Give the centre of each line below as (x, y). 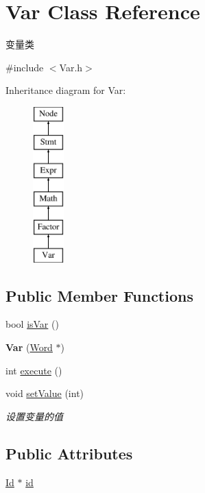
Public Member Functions (99, 295)
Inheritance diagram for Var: (66, 90)
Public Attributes (69, 453)
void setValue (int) (45, 393)
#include (25, 67)
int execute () (34, 370)
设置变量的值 (34, 416)
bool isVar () (32, 324)
